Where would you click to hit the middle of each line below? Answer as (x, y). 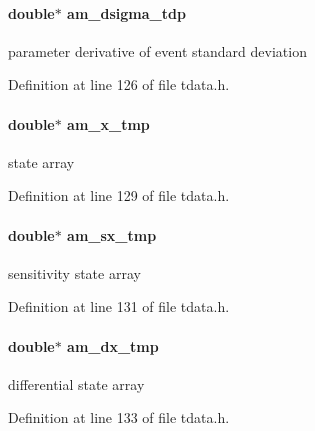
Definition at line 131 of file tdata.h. (119, 306)
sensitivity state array (74, 272)
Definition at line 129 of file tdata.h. (119, 195)
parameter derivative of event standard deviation (157, 50)
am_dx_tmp (113, 345)
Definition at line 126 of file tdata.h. (119, 84)
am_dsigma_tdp (126, 12)
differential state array (76, 383)
